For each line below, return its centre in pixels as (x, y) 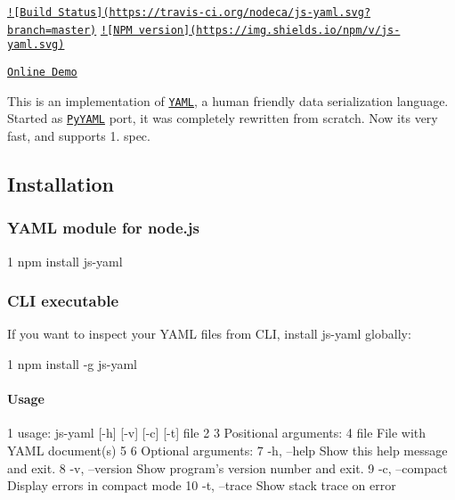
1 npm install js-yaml (65, 261)
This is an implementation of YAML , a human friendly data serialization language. (228, 100)
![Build (30, 12)
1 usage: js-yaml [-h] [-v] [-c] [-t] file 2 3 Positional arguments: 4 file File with (217, 433)
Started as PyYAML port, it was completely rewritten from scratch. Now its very (223, 118)
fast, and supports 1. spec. (79, 135)
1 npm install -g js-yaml (72, 363)
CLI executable (63, 301)
